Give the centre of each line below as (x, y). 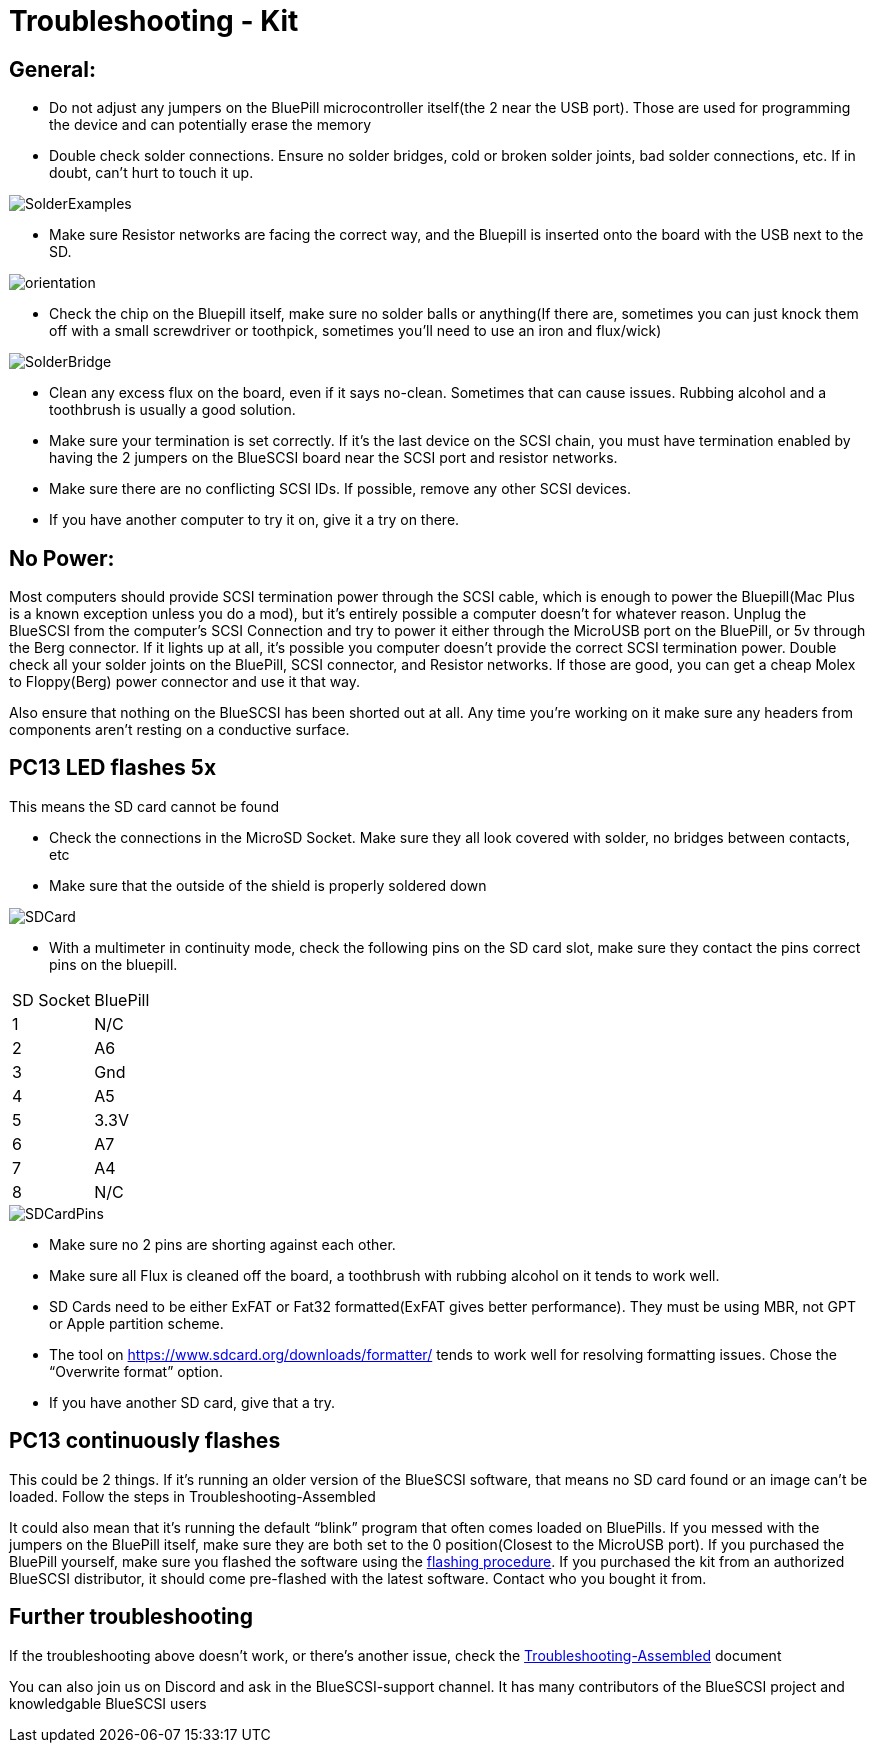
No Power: (62, 558)
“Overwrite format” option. (136, 1371)
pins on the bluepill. (113, 964)
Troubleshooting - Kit (154, 21)
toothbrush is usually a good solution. (172, 410)
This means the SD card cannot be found (144, 806)
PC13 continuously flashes (145, 1441)
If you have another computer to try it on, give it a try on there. (254, 520)
